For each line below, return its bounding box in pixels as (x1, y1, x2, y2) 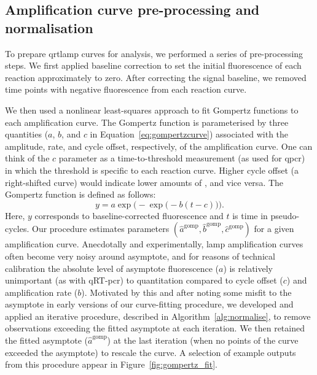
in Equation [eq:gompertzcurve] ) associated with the (90, 128, 289, 141)
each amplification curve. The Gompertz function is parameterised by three (5, 115, 289, 128)
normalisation (5, 18, 93, 37)
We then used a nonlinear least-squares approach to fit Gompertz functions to (5, 103, 299, 116)
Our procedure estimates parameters (32, 222, 170, 235)
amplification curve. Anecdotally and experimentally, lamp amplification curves (5, 238, 303, 250)
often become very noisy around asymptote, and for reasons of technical (5, 249, 275, 262)
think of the (5, 152, 50, 164)
